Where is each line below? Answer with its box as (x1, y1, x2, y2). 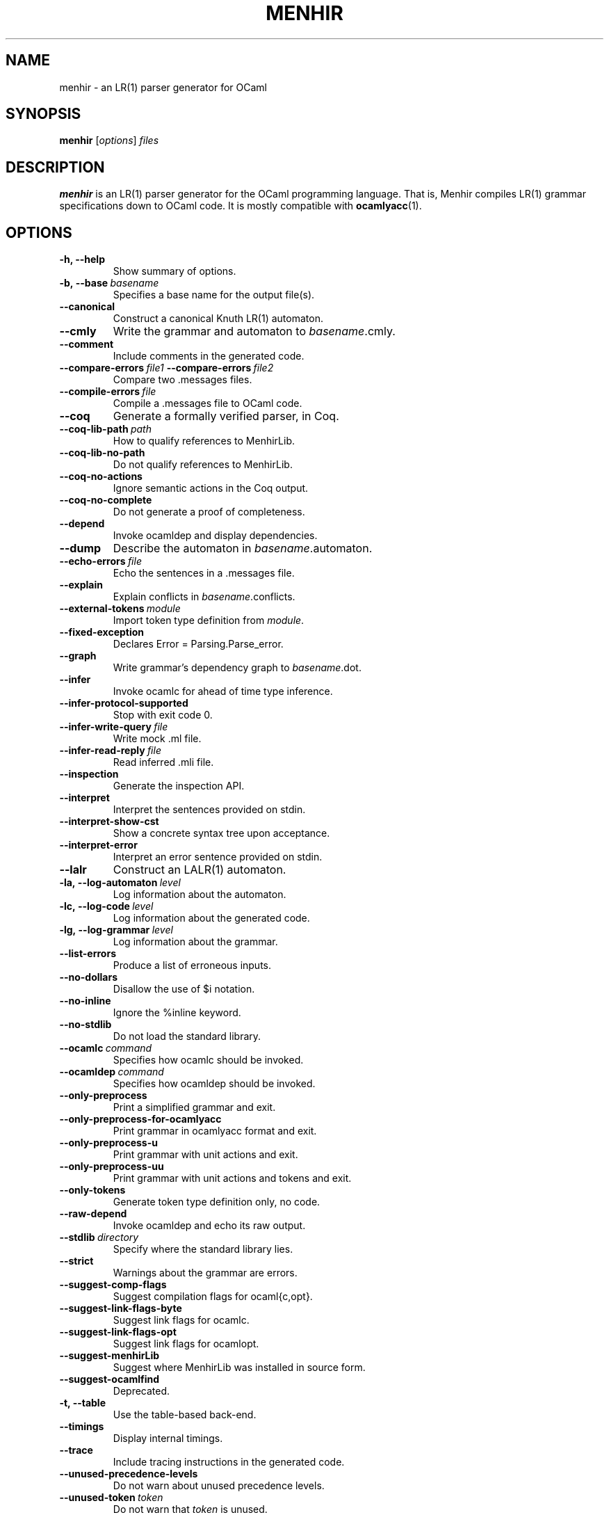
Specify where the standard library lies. (113, 1243, 293, 1256)
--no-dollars (59, 971, 118, 984)
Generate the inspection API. (113, 780, 245, 792)
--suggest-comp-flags (59, 1278, 167, 1291)
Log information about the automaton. (113, 888, 286, 901)
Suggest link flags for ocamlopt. (113, 1338, 259, 1350)
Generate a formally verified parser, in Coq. (113, 409, 339, 424)
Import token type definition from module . (113, 614, 304, 627)
